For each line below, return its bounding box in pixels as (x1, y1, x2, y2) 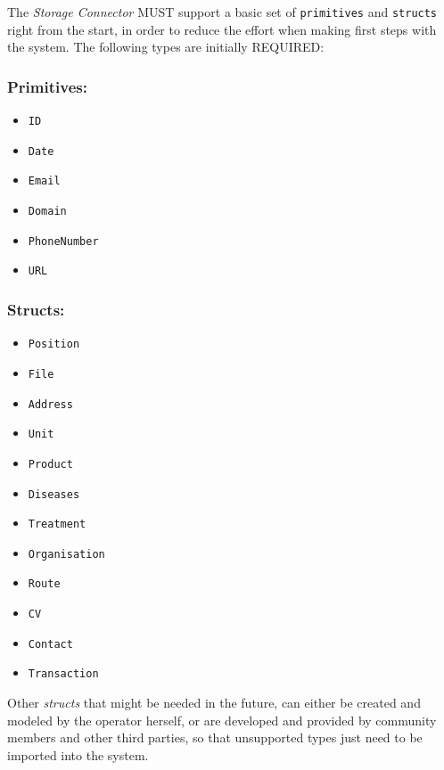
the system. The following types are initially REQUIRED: (7, 37, 325, 56)
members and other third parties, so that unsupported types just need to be (7, 728, 423, 747)
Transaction (28, 668, 99, 681)
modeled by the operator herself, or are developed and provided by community (7, 710, 437, 729)
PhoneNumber (28, 234, 99, 248)
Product (28, 457, 73, 471)
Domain (28, 205, 67, 218)
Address (28, 397, 73, 411)
